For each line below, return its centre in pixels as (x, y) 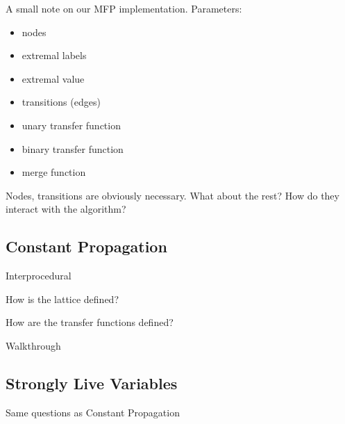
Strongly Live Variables (92, 383)
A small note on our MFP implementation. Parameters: (124, 8)
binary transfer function (73, 148)
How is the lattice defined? (62, 299)
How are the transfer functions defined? (90, 322)
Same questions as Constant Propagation (93, 412)
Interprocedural (39, 276)
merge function (54, 172)
